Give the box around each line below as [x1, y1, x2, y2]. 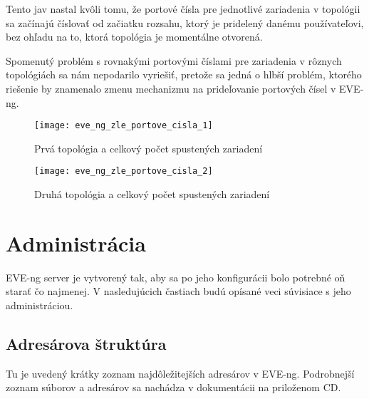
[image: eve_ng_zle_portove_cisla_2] [34, 166, 213, 177]
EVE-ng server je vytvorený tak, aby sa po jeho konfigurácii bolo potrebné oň [6, 269, 345, 284]
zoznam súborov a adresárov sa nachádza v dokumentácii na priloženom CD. [6, 380, 341, 395]
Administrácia [6, 228, 146, 257]
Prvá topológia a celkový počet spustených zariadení [34, 140, 263, 155]
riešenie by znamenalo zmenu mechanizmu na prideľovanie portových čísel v [6, 81, 336, 95]
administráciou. [6, 297, 73, 312]
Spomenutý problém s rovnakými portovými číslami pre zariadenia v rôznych [6, 53, 342, 68]
